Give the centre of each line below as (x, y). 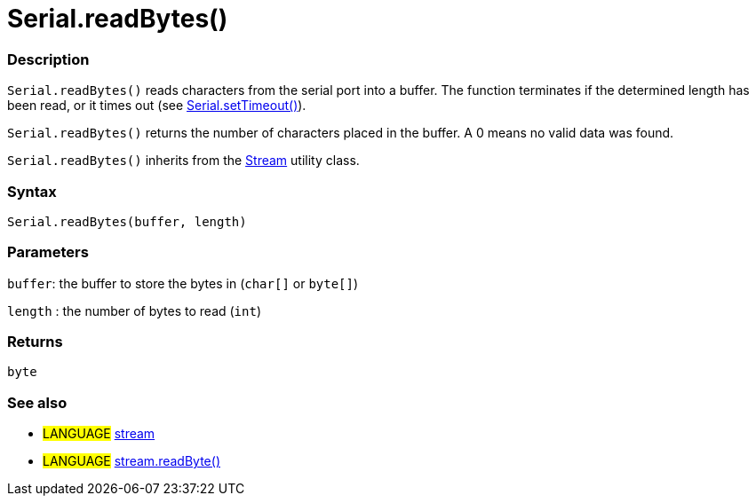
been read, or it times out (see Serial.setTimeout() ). (157, 106)
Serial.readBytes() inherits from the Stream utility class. (183, 161)
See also (37, 402)
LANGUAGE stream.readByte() (131, 461)
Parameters (48, 252)
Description (48, 59)
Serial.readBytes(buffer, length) (127, 221)
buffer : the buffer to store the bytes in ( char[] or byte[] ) (183, 283)
